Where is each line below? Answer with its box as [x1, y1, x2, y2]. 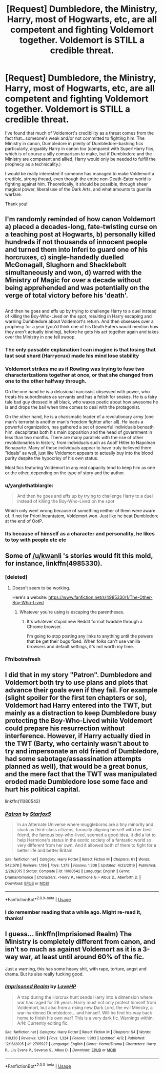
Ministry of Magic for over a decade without [5, 276, 142, 284]
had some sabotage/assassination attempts [5, 755, 142, 763]
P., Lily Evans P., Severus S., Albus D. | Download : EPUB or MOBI [5, 1048, 116, 1053]
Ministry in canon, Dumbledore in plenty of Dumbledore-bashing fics [5, 140, 143, 146]
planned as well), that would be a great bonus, [5, 762, 148, 771]
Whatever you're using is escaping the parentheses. [19, 609, 124, 615]
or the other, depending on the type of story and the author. [5, 470, 125, 476]
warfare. [5, 191, 22, 197]
